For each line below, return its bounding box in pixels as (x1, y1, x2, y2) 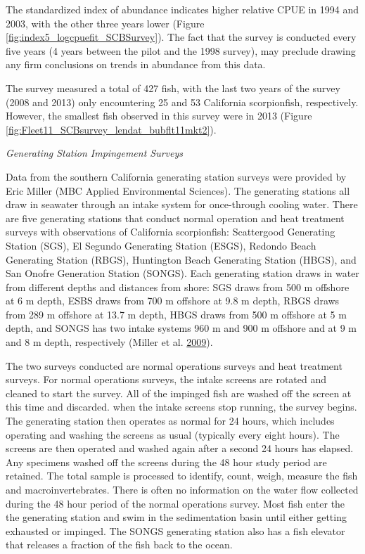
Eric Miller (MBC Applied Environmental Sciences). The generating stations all (6, 183, 350, 198)
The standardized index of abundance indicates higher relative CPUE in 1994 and (6, 2, 359, 16)
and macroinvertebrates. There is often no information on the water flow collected (6, 482, 359, 496)
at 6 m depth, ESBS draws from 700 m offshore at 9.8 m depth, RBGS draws (6, 293, 340, 308)
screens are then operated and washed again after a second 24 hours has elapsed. (6, 441, 354, 456)
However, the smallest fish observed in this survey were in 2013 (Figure (6, 108, 312, 123)
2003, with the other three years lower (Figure (6, 15, 205, 30)
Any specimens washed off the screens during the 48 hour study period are (6, 454, 327, 469)
